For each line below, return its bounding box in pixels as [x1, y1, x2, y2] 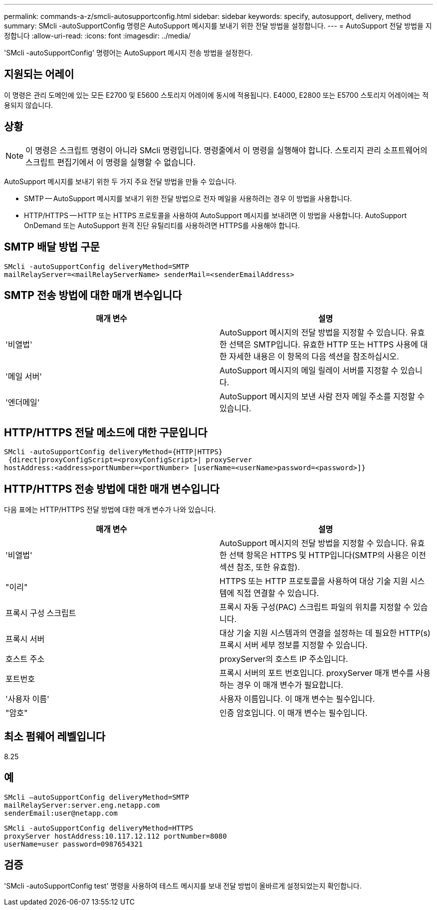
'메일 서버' [5, 371, 42, 382]
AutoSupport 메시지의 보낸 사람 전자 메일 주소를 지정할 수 [219, 391, 425, 402]
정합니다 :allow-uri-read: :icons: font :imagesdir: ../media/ [4, 31, 191, 40]
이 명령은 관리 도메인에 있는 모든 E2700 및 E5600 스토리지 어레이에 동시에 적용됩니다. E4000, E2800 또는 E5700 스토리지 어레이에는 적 [4, 90, 429, 99]
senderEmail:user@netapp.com [4, 809, 118, 817]
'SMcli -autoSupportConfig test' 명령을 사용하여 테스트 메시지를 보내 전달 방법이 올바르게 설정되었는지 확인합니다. [4, 881, 362, 890]
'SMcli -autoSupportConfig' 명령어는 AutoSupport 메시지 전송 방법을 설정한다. [4, 48, 253, 57]
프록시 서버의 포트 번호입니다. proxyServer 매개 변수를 [219, 668, 414, 678]
